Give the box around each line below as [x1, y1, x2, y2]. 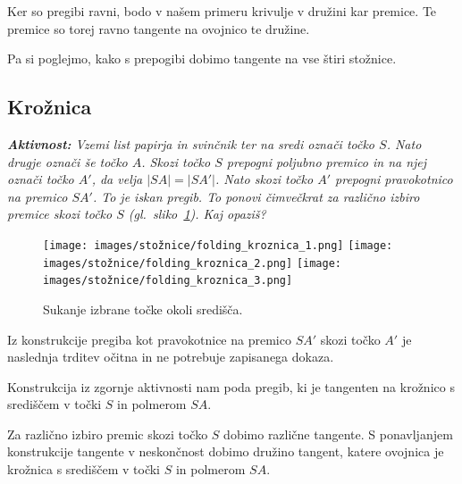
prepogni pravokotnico [335, 170, 453, 188]
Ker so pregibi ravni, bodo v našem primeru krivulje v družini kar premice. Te [7, 2, 437, 20]
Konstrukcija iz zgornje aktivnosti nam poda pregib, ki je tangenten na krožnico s [7, 377, 455, 396]
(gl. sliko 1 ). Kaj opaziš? [128, 204, 266, 223]
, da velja [91, 170, 143, 188]
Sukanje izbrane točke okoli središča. [43, 299, 243, 318]
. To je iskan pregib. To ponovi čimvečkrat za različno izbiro [92, 187, 420, 205]
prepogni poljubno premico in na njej [226, 152, 427, 171]
